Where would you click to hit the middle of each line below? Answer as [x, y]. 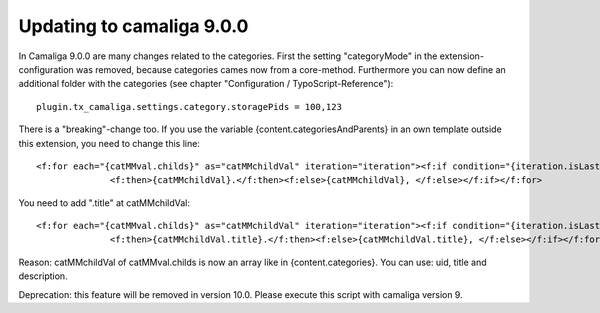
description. [43, 276]
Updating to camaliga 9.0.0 [133, 26]
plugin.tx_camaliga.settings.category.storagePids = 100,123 [189, 106]
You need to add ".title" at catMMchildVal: [104, 202]
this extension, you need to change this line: [109, 143]
